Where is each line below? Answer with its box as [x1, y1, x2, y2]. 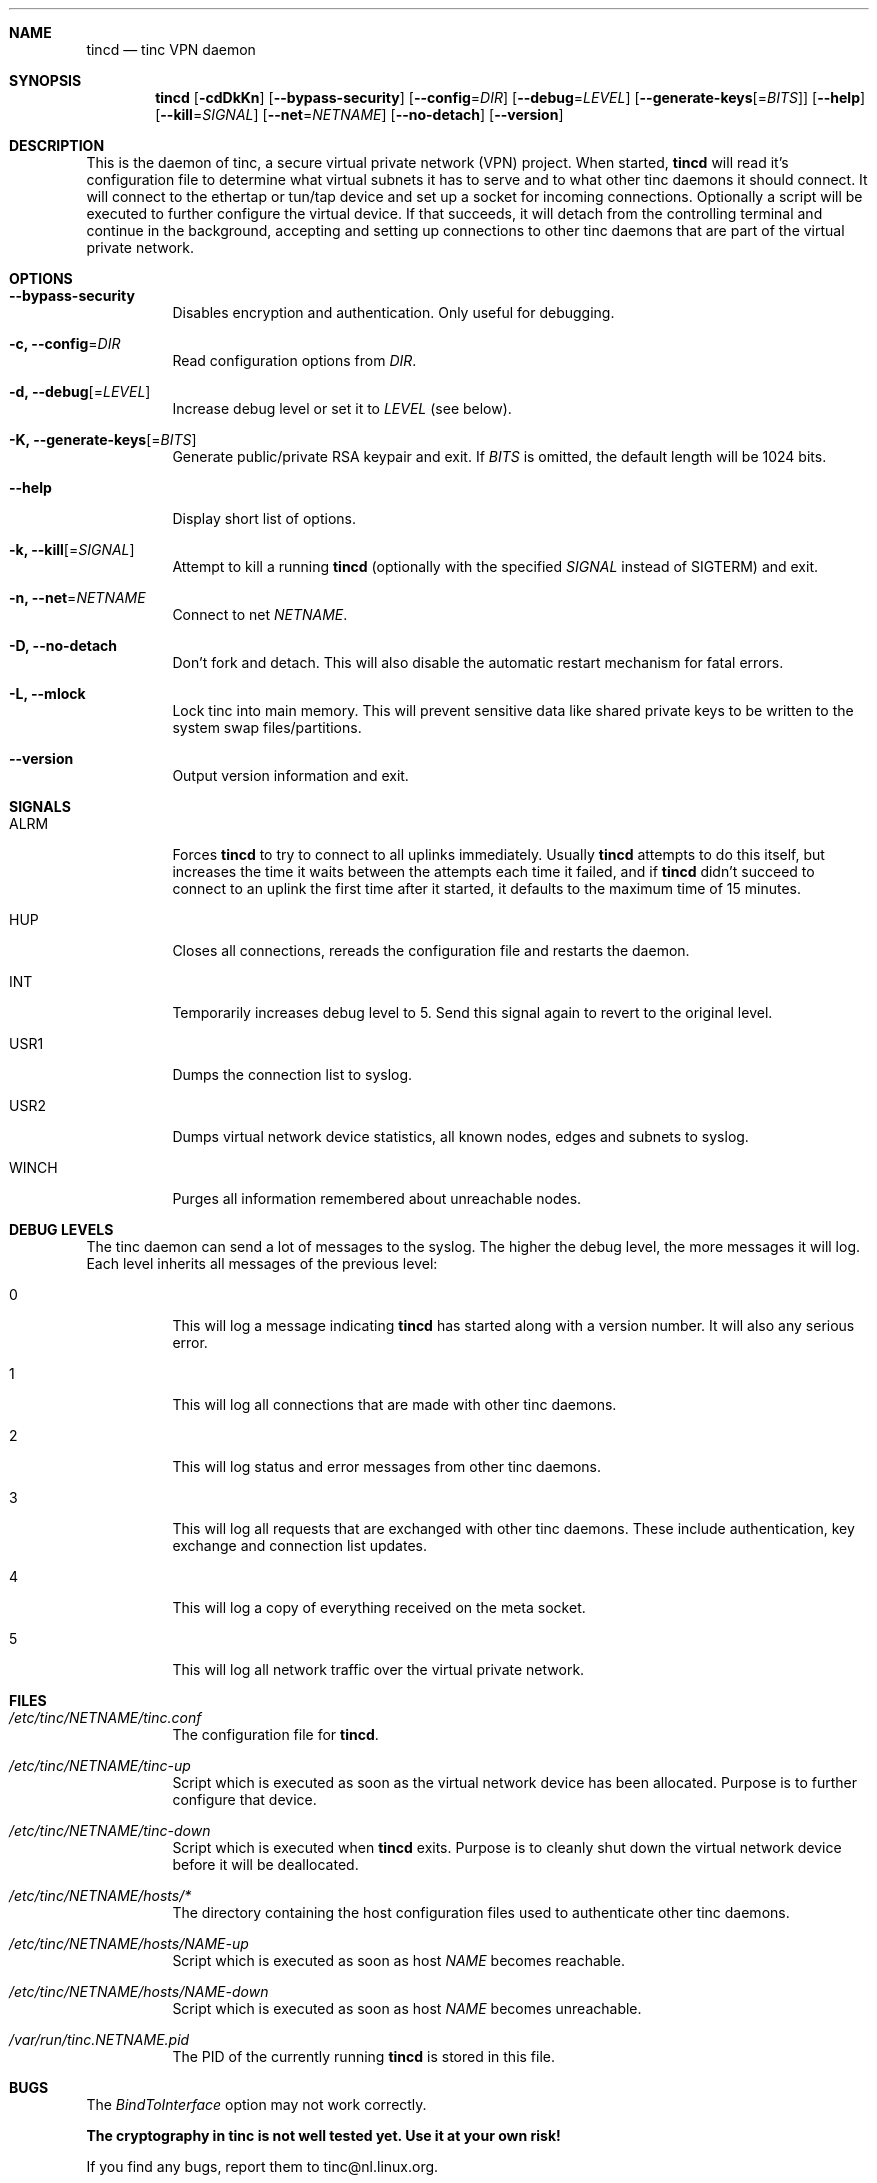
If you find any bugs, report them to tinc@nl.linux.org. [86, 2158, 439, 2175]
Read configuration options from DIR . [172, 352, 417, 369]
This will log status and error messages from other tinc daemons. [172, 1458, 602, 1475]
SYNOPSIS [9, 72, 82, 89]
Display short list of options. [172, 510, 356, 527]
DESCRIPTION [9, 137, 105, 154]
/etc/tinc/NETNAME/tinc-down [9, 1822, 211, 1839]
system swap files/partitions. [172, 719, 362, 736]
